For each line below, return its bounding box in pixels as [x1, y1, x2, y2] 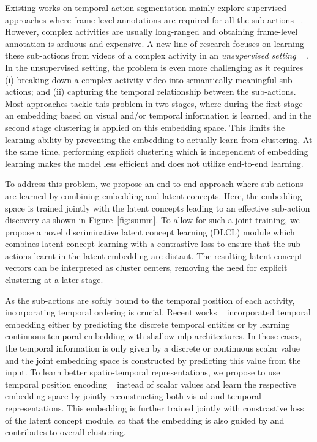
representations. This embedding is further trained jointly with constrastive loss [5, 402, 304, 414]
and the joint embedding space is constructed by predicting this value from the [5, 353, 301, 366]
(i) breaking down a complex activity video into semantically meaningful [5, 73, 277, 86]
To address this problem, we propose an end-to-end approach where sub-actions [5, 177, 304, 190]
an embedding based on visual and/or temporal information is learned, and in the [5, 109, 311, 122]
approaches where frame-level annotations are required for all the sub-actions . [5, 13, 304, 26]
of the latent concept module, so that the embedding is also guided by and [5, 413, 285, 426]
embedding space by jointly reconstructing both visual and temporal [5, 389, 261, 402]
